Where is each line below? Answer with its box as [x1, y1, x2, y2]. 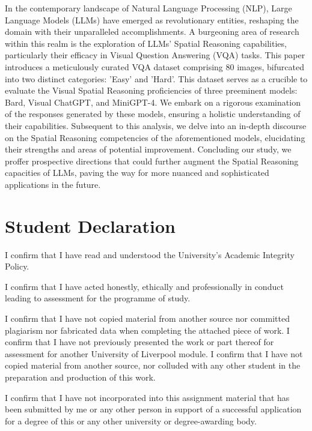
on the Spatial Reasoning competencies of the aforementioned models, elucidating [5, 131, 305, 143]
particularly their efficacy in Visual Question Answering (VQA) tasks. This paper [5, 49, 305, 61]
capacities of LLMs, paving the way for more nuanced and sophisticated [5, 166, 269, 179]
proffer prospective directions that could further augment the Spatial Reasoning [5, 154, 299, 167]
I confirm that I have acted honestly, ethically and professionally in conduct [5, 280, 284, 292]
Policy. [5, 260, 29, 273]
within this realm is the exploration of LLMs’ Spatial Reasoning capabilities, [5, 37, 287, 49]
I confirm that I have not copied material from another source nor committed [5, 312, 290, 324]
